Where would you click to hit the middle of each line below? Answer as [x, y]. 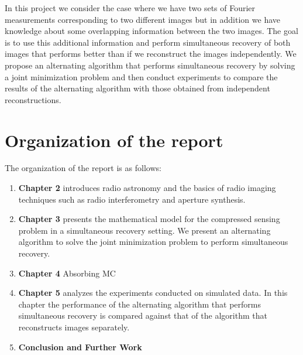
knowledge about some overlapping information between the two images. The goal [151, 31]
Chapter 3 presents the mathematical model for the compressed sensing [149, 219]
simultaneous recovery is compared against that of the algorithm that [143, 315]
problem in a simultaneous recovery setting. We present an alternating [144, 230]
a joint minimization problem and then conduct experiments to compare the [141, 76]
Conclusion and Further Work [80, 347]
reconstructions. [33, 99]
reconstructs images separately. [74, 327]
